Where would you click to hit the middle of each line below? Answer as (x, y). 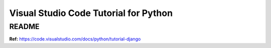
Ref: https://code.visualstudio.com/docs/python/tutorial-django (75, 39)
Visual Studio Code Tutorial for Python (91, 13)
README (24, 26)
